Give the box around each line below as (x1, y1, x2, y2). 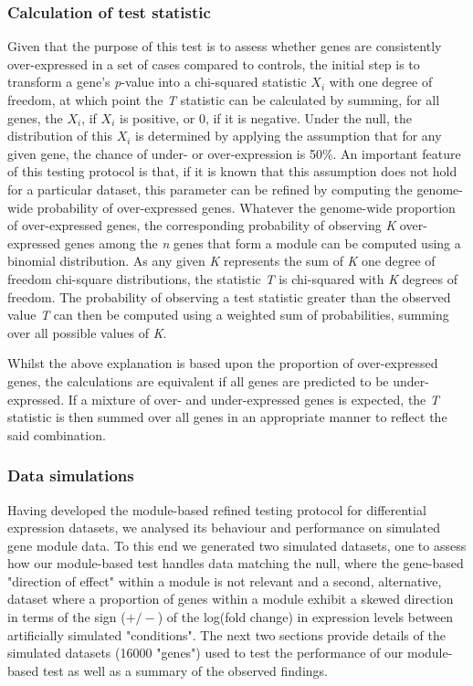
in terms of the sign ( (7, 607, 126, 627)
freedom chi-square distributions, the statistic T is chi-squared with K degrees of (7, 269, 457, 288)
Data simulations (7, 464, 134, 487)
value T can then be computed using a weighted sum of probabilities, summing (7, 305, 449, 324)
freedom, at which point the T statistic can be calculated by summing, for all (7, 90, 440, 109)
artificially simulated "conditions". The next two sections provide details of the (7, 625, 446, 644)
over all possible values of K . (7, 322, 167, 342)
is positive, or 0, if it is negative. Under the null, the (120, 108, 412, 127)
